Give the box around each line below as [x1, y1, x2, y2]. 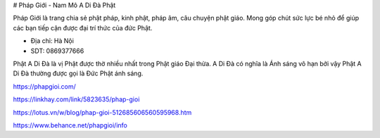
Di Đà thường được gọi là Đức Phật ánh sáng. [13, 69, 144, 77]
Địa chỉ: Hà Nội [30, 37, 74, 45]
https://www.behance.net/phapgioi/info [13, 120, 128, 130]
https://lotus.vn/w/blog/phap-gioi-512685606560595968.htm [13, 108, 192, 116]
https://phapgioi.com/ [13, 82, 77, 91]
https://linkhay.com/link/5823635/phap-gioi [13, 95, 140, 103]
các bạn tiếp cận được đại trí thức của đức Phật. [13, 23, 153, 32]
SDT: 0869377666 [30, 46, 84, 55]
